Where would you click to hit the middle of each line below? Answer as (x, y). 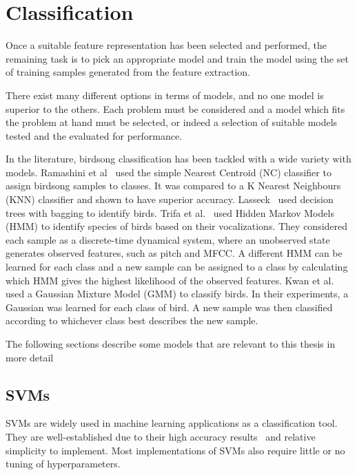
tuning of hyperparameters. (63, 464)
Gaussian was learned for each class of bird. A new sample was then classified (169, 307)
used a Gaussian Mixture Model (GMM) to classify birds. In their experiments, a (177, 294)
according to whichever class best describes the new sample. (132, 320)
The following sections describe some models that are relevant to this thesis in (171, 344)
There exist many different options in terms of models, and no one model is (165, 95)
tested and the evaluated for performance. (94, 135)
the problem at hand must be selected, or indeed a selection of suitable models (172, 122)
